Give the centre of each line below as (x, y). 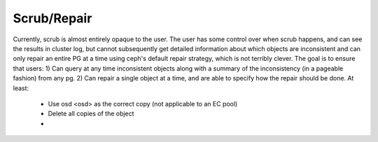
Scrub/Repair (52, 18)
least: (21, 88)
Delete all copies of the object (91, 114)
